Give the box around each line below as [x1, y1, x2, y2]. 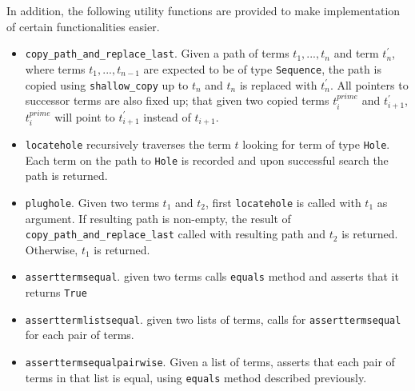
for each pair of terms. [25, 326, 134, 343]
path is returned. [25, 167, 108, 184]
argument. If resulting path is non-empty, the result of [25, 209, 291, 226]
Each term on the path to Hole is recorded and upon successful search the [25, 151, 389, 168]
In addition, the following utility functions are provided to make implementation [6, 2, 401, 18]
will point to [54, 108, 115, 125]
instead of [143, 108, 191, 125]
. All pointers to [329, 76, 409, 93]
